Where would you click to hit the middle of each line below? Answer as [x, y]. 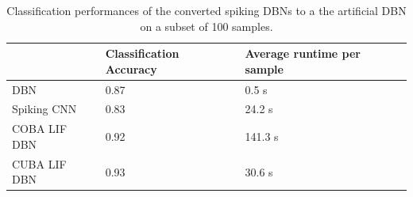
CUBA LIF [39, 163]
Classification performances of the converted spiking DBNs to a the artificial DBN [206, 10]
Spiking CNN [44, 109]
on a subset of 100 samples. [206, 26]
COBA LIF [40, 129]
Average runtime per [303, 53]
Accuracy [131, 68]
